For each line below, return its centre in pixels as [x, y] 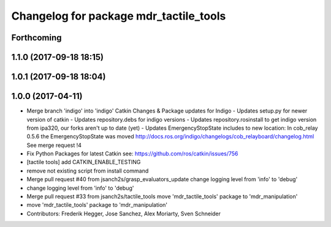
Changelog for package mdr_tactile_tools [119, 16]
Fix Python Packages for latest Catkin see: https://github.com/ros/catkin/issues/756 [132, 154]
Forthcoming [36, 38]
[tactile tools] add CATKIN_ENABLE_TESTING [84, 162]
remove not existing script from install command [88, 171]
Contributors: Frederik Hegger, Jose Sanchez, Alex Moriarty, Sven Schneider [124, 214]
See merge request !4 [54, 145]
